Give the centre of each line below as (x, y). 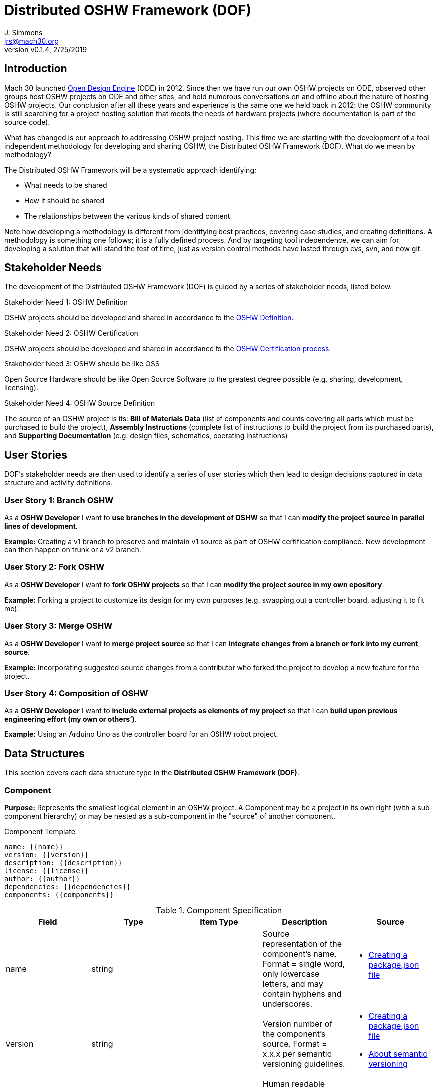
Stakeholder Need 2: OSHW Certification (71, 333)
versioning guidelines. (304, 1063)
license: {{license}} (47, 870)
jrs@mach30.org (32, 41)
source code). (27, 122)
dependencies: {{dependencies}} (68, 886)
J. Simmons (24, 32)
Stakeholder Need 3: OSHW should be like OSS (82, 364)
